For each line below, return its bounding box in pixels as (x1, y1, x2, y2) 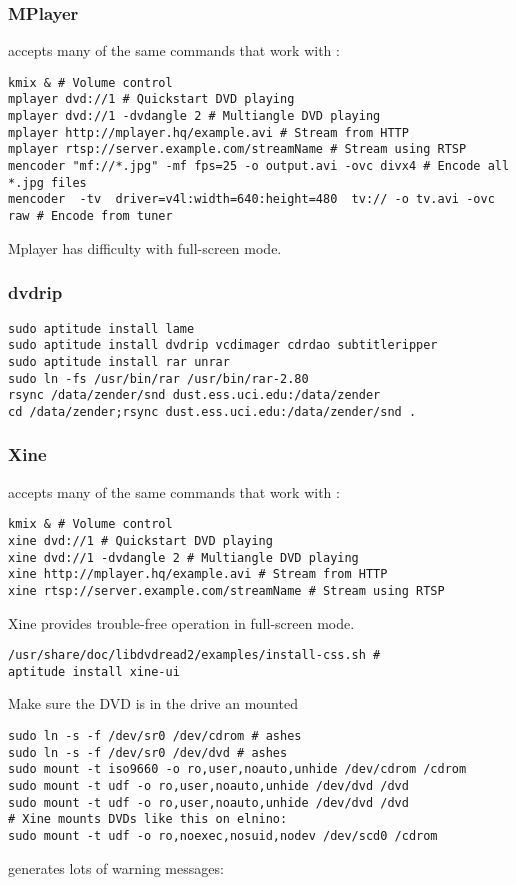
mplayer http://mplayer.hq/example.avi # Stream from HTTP (8, 125, 409, 140)
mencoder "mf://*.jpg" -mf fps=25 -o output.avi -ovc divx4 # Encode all (8, 159, 510, 174)
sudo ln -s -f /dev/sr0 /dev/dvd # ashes (8, 745, 288, 760)
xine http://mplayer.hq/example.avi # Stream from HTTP (8, 567, 388, 582)
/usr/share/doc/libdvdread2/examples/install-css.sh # (8, 648, 381, 663)
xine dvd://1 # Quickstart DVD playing (8, 533, 273, 548)
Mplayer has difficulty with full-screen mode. (8, 237, 282, 258)
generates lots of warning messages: (8, 857, 224, 878)
